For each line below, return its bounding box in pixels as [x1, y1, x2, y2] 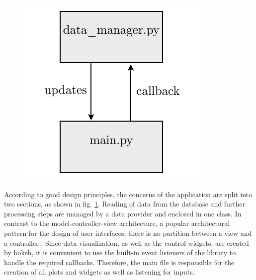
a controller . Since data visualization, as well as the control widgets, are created [4, 237, 249, 248]
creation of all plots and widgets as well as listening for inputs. [4, 267, 195, 277]
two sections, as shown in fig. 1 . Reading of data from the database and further [4, 199, 246, 209]
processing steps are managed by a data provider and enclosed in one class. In [4, 208, 242, 218]
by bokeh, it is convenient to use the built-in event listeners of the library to [4, 247, 236, 258]
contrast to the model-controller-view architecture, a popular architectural [4, 218, 230, 228]
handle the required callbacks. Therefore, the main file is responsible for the [4, 257, 235, 267]
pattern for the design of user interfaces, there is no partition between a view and [4, 227, 252, 238]
